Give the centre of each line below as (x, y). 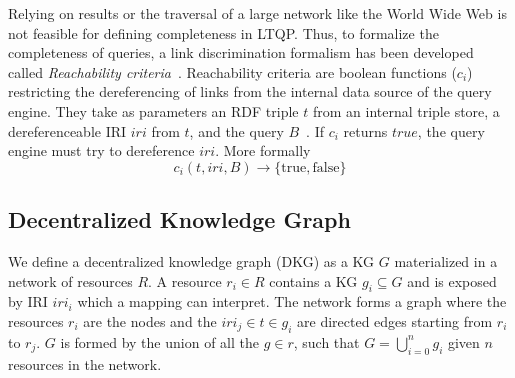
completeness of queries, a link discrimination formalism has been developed (241, 52)
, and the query (236, 130)
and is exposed (452, 280)
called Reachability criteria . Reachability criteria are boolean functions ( (232, 71)
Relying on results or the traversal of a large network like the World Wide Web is (257, 13)
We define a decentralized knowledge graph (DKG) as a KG (191, 260)
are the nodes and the (150, 320)
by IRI (28, 301)
